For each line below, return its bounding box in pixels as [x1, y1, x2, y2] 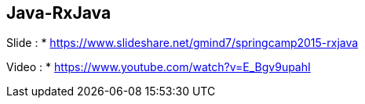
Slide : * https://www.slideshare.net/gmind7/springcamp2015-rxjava [6, 36, 359, 50]
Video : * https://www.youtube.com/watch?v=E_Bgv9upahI [6, 60, 311, 74]
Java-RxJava [6, 3, 111, 23]
